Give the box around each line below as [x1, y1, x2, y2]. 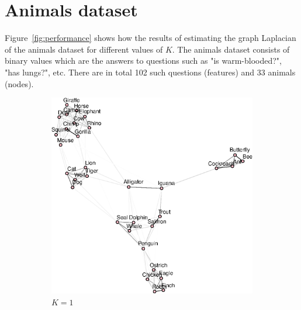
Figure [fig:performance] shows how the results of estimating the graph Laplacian [5, 32, 296, 44]
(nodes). [5, 77, 34, 89]
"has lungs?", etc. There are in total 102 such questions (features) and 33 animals [5, 66, 296, 78]
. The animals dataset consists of [172, 43, 290, 55]
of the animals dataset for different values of [5, 43, 163, 55]
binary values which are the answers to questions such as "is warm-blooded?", [5, 54, 282, 67]
